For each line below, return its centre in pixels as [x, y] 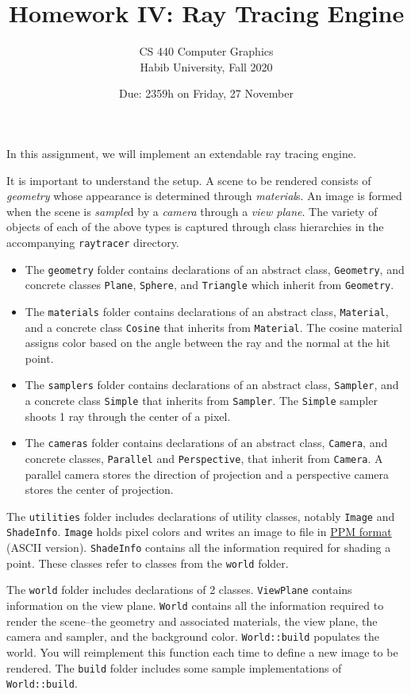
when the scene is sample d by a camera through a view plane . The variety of [192, 211]
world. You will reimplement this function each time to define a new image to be [202, 652]
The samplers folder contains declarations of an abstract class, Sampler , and [212, 385]
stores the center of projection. [99, 490]
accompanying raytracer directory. [93, 242]
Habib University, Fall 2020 [206, 66]
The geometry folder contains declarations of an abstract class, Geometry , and [215, 269]
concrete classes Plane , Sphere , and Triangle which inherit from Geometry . [209, 285]
